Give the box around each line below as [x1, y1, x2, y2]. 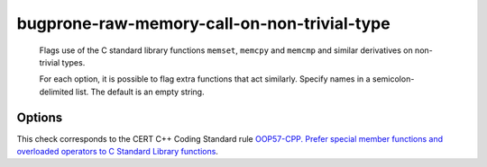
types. [61, 57, 86, 67]
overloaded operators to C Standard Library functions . [16, 146, 218, 157]
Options [16, 110, 63, 125]
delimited [39, 86, 74, 97]
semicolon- [372, 74, 415, 84]
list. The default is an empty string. [75, 86, 205, 97]
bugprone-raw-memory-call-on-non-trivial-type [16, 13, 391, 33]
